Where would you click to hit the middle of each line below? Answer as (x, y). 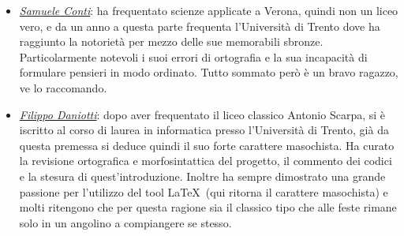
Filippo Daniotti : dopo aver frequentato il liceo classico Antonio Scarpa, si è (202, 114)
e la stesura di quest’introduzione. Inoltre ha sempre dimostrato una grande (202, 176)
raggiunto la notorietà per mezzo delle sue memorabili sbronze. (171, 41)
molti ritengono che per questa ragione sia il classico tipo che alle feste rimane (208, 207)
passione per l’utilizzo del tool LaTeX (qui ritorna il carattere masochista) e (204, 191)
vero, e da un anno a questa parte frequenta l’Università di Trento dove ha (200, 26)
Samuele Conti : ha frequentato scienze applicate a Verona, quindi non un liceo (209, 10)
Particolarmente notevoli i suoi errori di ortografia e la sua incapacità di (193, 56)
